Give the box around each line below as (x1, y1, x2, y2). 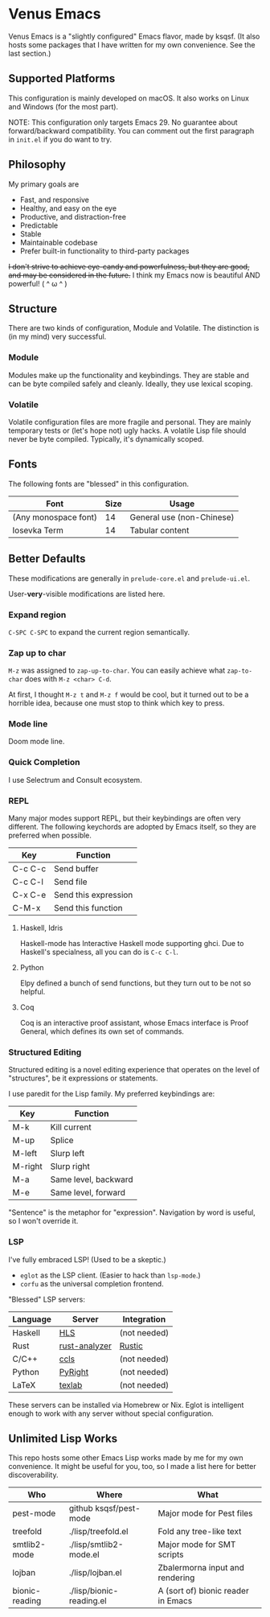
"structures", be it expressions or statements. (8, 1073, 158, 1083)
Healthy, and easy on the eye (19, 203, 117, 213)
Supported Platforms (8, 72, 116, 85)
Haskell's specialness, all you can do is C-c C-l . (19, 947, 179, 957)
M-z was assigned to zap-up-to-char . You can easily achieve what (8, 665, 226, 676)
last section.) (8, 48, 51, 58)
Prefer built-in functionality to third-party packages (19, 246, 190, 256)
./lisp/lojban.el (68, 1567, 122, 1578)
